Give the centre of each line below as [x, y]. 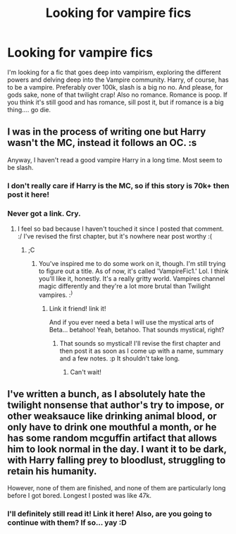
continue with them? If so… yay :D [67, 523]
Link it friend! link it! [77, 308]
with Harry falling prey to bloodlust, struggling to [117, 460]
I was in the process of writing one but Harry [107, 132]
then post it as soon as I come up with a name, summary [142, 351]
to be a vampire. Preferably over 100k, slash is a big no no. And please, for [115, 87]
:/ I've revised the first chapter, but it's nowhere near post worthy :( [115, 236]
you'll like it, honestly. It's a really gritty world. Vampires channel [132, 278]
